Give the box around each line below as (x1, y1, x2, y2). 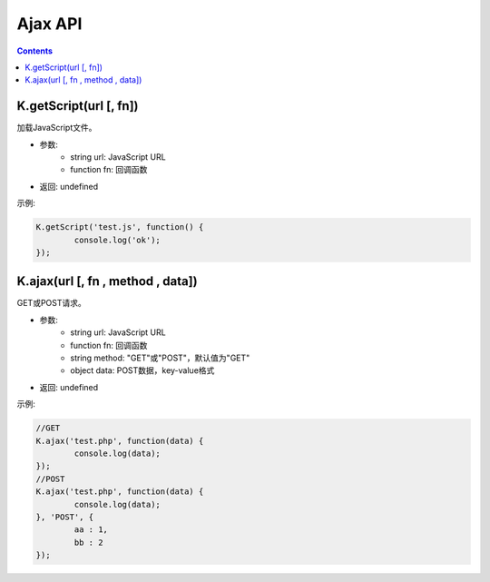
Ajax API (16, 14, 83, 34)
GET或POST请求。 (16, 298, 86, 309)
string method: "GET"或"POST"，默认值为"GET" (70, 352, 250, 363)
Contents (16, 45, 54, 56)
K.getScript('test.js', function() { (35, 222, 204, 232)
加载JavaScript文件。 (16, 123, 97, 133)
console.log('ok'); (73, 234, 161, 245)
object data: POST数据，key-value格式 (70, 365, 215, 376)
